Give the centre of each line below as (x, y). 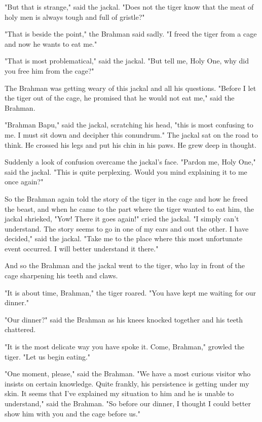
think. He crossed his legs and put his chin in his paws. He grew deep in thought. (130, 144)
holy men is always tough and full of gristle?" (75, 17)
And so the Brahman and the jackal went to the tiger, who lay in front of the (125, 265)
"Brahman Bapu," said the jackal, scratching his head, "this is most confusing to (129, 125)
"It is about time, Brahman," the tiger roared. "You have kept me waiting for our (130, 292)
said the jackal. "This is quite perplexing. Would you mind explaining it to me (126, 171)
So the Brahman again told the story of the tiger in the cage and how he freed (126, 198)
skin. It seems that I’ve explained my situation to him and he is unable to (119, 393)
